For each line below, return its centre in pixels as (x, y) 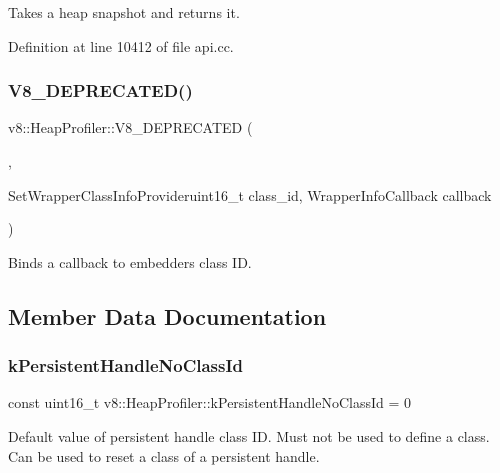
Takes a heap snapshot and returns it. (124, 12)
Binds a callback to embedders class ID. (130, 261)
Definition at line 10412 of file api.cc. (121, 45)
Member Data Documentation (167, 315)
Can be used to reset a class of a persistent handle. (164, 455)
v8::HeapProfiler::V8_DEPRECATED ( (130, 127)
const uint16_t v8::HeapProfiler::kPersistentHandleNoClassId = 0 (210, 402)
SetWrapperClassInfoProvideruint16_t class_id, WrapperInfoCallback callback (250, 194)
